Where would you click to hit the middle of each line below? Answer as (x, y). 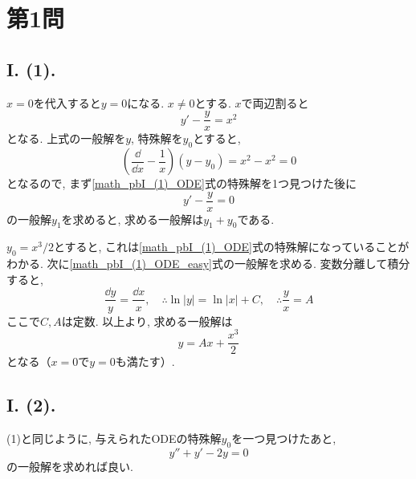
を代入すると (67, 102)
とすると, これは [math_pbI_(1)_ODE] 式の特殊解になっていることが (231, 247)
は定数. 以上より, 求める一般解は (147, 321)
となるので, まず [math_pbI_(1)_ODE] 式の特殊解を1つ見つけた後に (181, 183)
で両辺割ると (275, 102)
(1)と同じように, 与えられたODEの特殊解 (114, 438)
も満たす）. (145, 361)
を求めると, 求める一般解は (133, 219)
